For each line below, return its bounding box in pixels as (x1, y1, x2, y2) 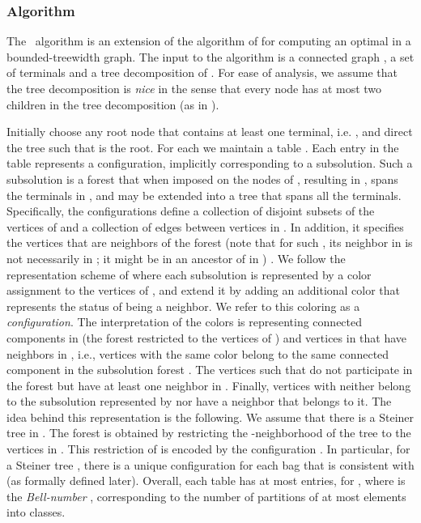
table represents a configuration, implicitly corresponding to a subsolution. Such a (6, 155, 413, 172)
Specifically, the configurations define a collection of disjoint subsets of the (6, 202, 375, 219)
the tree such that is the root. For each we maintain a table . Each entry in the (6, 138, 399, 155)
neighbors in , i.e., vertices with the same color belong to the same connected (6, 345, 389, 362)
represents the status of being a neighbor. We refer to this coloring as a (6, 297, 360, 314)
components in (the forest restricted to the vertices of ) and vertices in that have (6, 329, 407, 346)
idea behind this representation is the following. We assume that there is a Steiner (6, 408, 415, 425)
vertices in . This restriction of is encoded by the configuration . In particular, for (6, 440, 410, 457)
